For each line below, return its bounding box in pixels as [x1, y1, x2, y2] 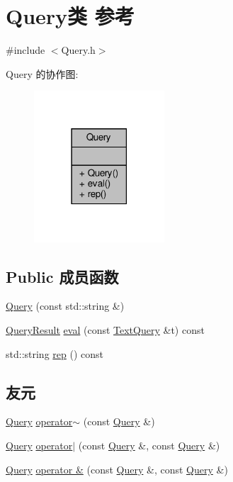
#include [6, 43, 45, 57]
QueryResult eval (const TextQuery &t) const [6, 323, 205, 337]
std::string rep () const [6, 346, 104, 361]
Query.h [61, 43, 96, 57]
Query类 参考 [6, 1, 135, 30]
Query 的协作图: [6, 66, 79, 81]
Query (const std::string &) [6, 298, 125, 313]
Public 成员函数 [6, 265, 119, 287]
